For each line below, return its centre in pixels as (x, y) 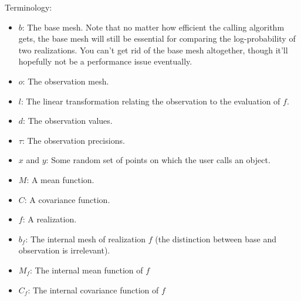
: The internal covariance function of (93, 290)
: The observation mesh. (66, 81)
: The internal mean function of (86, 270)
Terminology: (28, 7)
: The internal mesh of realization (86, 239)
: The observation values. (68, 121)
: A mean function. (60, 179)
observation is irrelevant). (64, 250)
